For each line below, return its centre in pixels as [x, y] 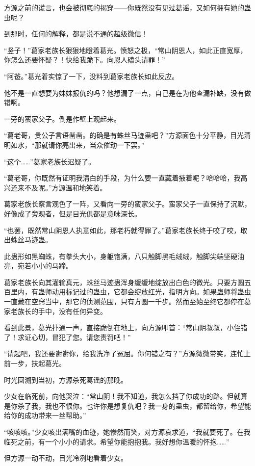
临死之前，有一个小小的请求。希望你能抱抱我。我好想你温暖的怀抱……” [117, 441]
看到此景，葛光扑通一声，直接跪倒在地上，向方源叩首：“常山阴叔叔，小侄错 [126, 327]
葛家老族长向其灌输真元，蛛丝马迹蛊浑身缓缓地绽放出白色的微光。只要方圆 [124, 282]
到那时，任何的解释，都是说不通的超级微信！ [76, 34]
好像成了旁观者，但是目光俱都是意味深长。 [73, 213]
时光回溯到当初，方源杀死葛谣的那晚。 [66, 379]
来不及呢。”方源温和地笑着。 [62, 187]
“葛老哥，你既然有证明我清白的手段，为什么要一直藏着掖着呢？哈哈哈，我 [122, 178]
